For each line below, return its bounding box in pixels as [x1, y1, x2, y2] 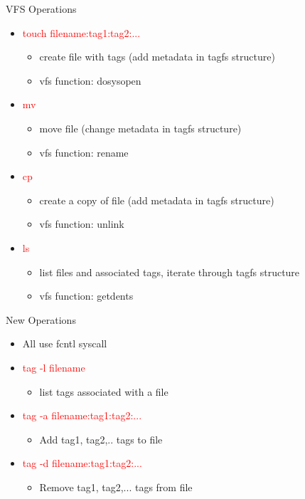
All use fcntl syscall [22, 336, 107, 351]
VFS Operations [6, 1, 77, 16]
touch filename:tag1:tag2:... [22, 25, 141, 40]
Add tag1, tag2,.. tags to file [39, 431, 163, 446]
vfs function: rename [39, 145, 129, 159]
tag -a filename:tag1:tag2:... [22, 408, 142, 423]
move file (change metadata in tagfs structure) [39, 120, 242, 135]
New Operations [6, 312, 76, 327]
